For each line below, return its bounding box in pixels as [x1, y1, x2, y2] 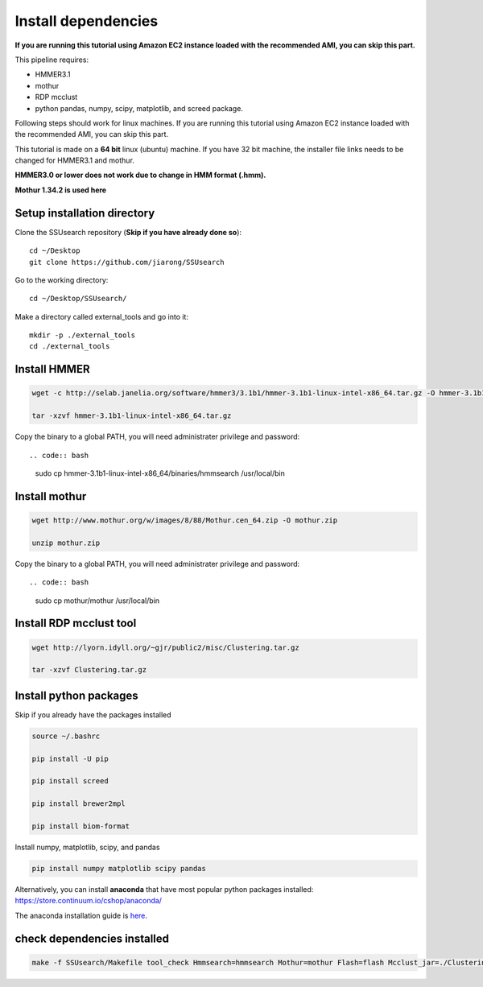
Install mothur [14, 489, 87, 503]
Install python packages [14, 688, 138, 702]
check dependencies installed [14, 931, 169, 945]
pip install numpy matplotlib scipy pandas [31, 864, 207, 873]
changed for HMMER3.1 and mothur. [14, 155, 134, 165]
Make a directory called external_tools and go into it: [14, 312, 189, 321]
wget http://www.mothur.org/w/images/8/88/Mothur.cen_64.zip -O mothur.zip [31, 516, 338, 525]
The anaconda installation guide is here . [14, 911, 148, 920]
